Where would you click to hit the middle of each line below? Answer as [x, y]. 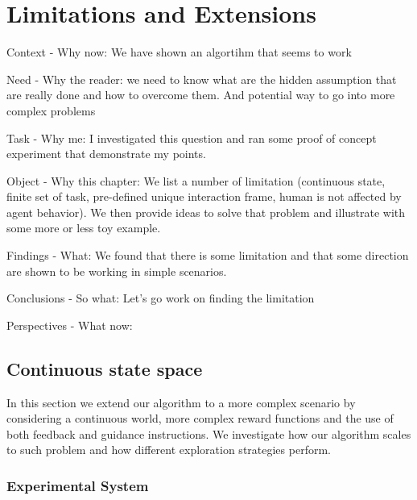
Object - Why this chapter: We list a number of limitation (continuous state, [196, 180]
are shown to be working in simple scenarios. [117, 271]
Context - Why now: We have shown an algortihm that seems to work [179, 52]
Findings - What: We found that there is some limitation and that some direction [208, 255]
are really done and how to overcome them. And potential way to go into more [201, 95]
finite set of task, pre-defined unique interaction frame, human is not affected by [204, 196]
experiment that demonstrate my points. [106, 154]
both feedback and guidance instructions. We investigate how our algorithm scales [209, 433]
